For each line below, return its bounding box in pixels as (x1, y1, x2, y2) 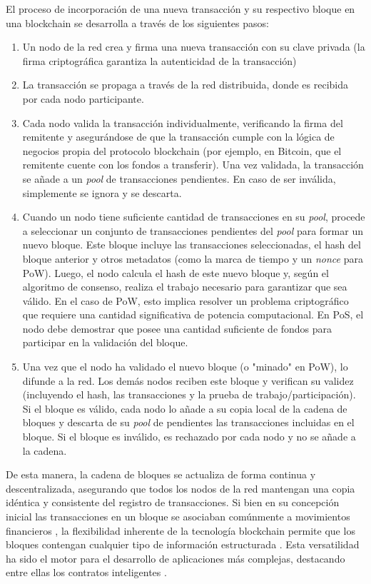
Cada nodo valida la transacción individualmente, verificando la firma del (22, 115, 343, 130)
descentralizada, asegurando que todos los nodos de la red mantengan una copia (6, 480, 355, 495)
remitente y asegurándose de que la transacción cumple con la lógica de (22, 129, 335, 144)
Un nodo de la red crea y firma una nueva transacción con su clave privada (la (22, 39, 365, 54)
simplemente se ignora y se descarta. (22, 185, 182, 200)
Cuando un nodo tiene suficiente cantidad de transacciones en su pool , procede (22, 209, 365, 224)
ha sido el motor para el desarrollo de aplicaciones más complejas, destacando (6, 550, 345, 565)
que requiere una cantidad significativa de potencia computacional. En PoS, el (22, 307, 364, 322)
